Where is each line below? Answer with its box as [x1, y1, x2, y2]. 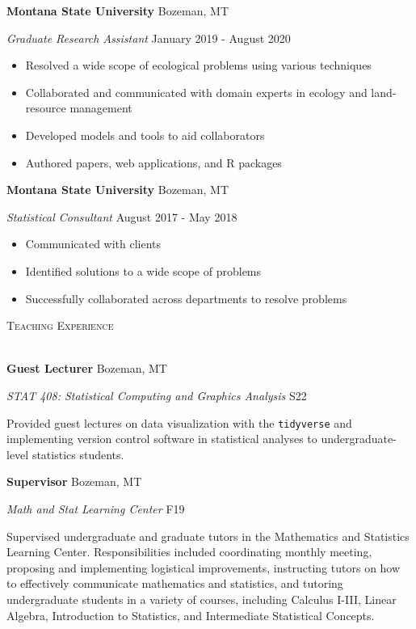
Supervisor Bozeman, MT [6, 473, 142, 490]
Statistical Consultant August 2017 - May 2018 [6, 208, 237, 225]
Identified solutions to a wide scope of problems [25, 262, 262, 279]
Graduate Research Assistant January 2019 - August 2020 [6, 29, 291, 46]
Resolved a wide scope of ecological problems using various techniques [25, 57, 372, 74]
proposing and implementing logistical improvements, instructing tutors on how [6, 559, 401, 576]
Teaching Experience [6, 317, 114, 334]
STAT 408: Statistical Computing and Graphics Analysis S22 [6, 386, 307, 403]
